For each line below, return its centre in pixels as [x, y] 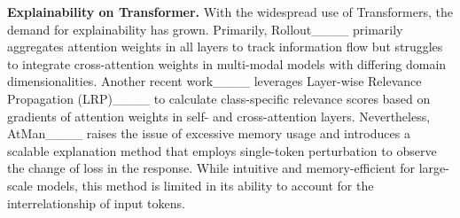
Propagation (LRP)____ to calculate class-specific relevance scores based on [219, 98]
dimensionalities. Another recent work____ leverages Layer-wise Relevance [214, 81]
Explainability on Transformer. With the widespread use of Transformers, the [230, 12]
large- [434, 168]
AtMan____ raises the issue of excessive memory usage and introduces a [209, 133]
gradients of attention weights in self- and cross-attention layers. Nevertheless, [219, 116]
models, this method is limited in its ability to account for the [205, 185]
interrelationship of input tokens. [96, 202]
